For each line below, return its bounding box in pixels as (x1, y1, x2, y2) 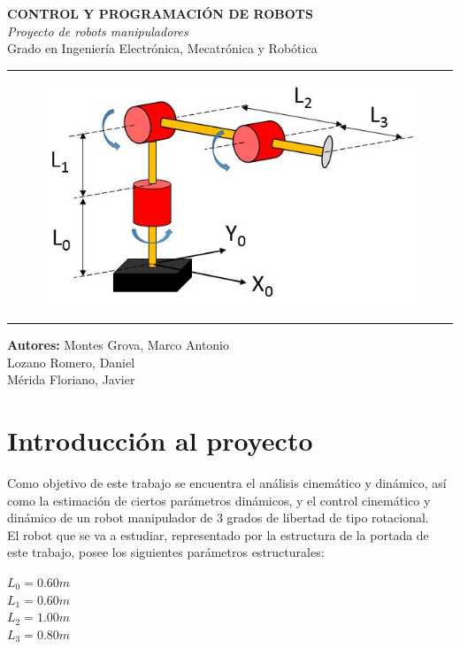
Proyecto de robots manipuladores (7, 21, 188, 40)
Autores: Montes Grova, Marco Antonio (7, 336, 230, 354)
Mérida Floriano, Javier (7, 370, 135, 389)
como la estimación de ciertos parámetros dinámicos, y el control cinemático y (7, 491, 431, 509)
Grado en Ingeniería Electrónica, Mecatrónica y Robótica (7, 39, 318, 58)
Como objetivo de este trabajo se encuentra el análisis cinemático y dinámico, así (7, 473, 447, 491)
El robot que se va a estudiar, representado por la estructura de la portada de (7, 525, 429, 544)
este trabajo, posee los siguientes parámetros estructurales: (7, 543, 325, 561)
